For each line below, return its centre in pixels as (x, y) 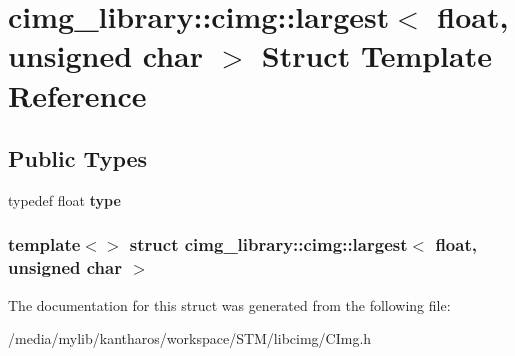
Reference (77, 94)
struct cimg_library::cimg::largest (268, 244)
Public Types (78, 158)
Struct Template (376, 55)
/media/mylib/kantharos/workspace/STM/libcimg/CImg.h (190, 338)
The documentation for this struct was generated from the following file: (229, 304)
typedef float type (64, 199)
